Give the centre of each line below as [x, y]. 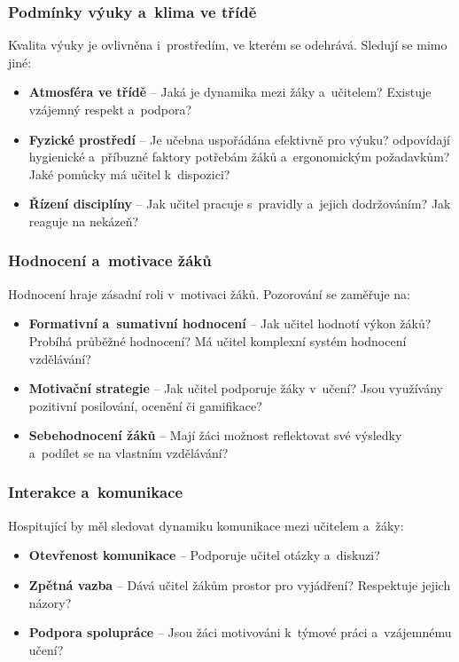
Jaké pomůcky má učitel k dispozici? [129, 173]
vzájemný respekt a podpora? [110, 109]
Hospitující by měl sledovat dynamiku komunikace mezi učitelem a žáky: [206, 525]
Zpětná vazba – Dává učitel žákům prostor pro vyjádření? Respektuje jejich [240, 584]
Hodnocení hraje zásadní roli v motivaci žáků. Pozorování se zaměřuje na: [209, 293]
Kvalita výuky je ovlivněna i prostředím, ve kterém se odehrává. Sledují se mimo [228, 45]
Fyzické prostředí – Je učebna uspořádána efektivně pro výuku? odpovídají [239, 139]
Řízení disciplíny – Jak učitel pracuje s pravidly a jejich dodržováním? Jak [240, 204]
